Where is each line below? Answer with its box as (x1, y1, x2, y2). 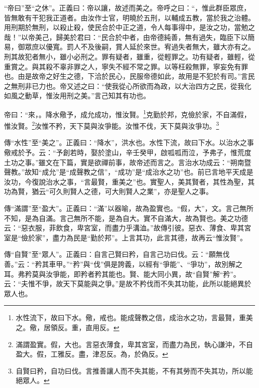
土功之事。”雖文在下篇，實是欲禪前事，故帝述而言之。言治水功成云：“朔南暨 (4, 157, 252, 167)
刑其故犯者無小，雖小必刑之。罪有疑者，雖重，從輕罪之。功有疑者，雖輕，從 (4, 51, 255, 61)
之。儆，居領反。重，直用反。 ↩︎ (15, 322, 120, 332)
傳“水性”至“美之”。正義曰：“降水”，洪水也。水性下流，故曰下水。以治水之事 (4, 137, 254, 148)
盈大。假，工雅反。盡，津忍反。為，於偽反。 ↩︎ (15, 349, 168, 359)
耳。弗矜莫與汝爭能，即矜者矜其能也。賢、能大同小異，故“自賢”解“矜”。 (4, 268, 241, 279)
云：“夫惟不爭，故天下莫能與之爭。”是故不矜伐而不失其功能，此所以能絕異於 (4, 278, 252, 289)
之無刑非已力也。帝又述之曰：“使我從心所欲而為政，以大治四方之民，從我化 (4, 80, 252, 91)
